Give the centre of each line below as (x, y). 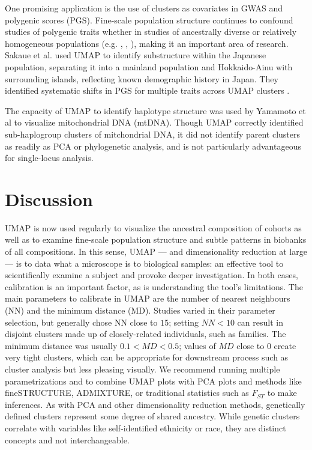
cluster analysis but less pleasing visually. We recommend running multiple (142, 369)
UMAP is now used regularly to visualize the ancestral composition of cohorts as (153, 227)
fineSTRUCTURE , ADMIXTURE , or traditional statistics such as (127, 393)
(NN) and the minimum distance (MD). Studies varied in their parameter (140, 310)
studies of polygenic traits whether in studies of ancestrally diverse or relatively (151, 32)
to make (282, 393)
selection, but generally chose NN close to (81, 322)
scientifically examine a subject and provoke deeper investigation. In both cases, (151, 275)
